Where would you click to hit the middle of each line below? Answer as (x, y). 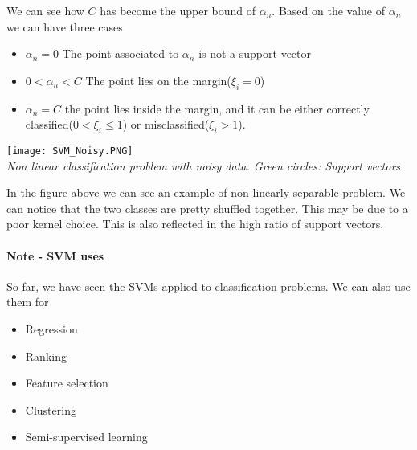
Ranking (46, 356)
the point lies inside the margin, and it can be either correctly (217, 108)
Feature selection (67, 383)
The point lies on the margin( (158, 80)
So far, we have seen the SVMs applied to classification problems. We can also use (208, 286)
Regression (51, 328)
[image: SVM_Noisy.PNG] (70, 151)
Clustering (51, 409)
